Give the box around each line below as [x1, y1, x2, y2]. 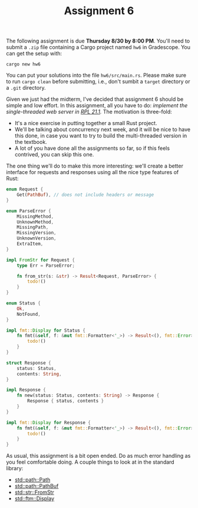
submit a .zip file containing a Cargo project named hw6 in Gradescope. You [6, 44, 190, 51]
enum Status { [6, 300, 41, 306]
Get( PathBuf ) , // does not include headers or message [16, 192, 154, 198]
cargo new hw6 [6, 61, 41, 67]
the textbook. [14, 139, 47, 146]
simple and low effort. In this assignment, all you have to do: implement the [6, 102, 188, 109]
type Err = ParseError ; [16, 263, 75, 268]
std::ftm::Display [14, 495, 55, 502]
